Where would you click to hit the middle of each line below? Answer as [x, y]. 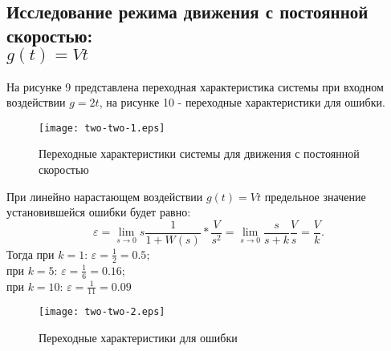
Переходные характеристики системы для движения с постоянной [199, 153]
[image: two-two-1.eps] [102, 128]
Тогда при [31, 254]
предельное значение [315, 196]
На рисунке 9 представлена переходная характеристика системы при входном [195, 86]
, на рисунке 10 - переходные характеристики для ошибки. [242, 102]
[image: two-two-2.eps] [102, 312]
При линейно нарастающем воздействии [105, 196]
